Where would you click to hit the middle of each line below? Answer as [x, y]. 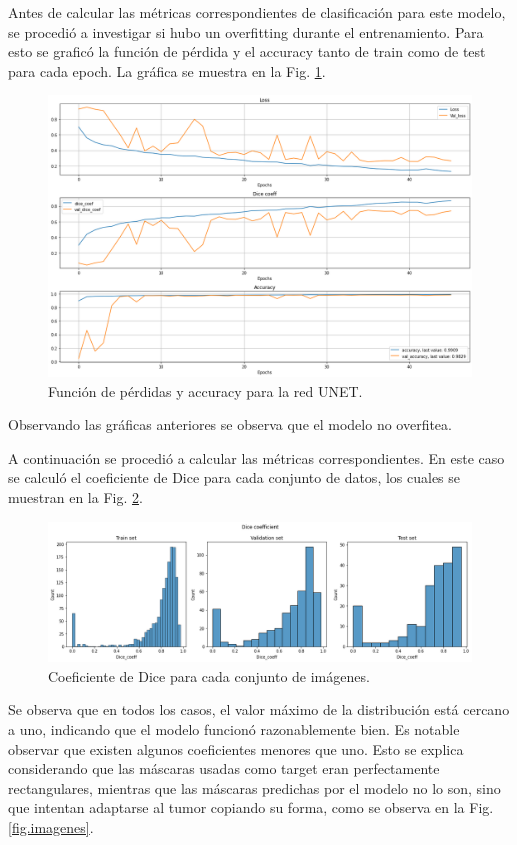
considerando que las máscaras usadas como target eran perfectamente [224, 768]
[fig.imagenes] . [51, 827]
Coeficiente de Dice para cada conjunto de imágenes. [209, 675]
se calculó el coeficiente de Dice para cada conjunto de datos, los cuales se [234, 477]
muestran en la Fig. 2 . [75, 496]
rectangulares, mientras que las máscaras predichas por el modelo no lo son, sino [254, 787]
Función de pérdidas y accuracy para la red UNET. [205, 390]
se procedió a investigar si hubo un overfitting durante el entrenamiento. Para [246, 31]
